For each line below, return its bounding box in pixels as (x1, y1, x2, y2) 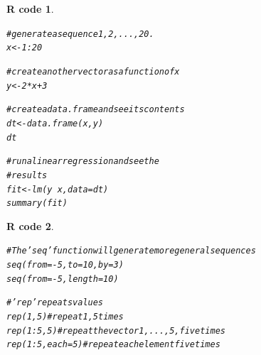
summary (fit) (6, 198, 68, 209)
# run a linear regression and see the (6, 156, 159, 167)
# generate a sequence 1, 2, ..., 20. (6, 28, 154, 39)
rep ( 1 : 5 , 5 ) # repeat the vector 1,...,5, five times (6, 325, 225, 336)
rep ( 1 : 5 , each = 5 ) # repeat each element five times (6, 339, 220, 350)
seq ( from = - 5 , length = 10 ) (6, 273, 119, 284)
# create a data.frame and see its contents (6, 104, 185, 115)
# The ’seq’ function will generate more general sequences (6, 246, 256, 256)
